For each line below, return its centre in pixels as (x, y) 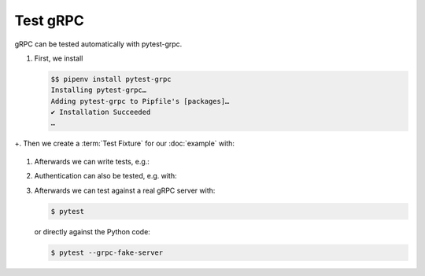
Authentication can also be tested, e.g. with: (105, 176)
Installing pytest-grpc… (99, 90)
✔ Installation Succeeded (101, 112)
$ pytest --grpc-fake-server (107, 252)
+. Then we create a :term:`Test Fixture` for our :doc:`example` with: (125, 144)
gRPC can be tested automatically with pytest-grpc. (98, 44)
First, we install (59, 58)
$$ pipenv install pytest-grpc (111, 79)
